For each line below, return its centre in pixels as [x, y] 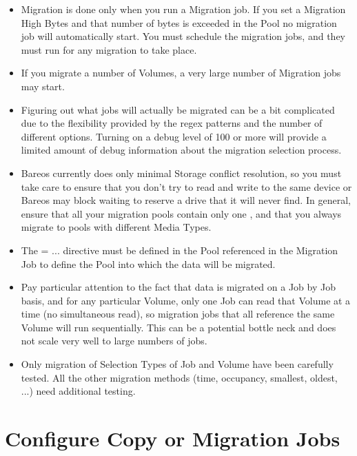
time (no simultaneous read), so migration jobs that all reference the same [178, 314]
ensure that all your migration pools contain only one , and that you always [181, 213]
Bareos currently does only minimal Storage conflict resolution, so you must [181, 173]
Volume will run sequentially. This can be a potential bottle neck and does [178, 327]
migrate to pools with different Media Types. [116, 227]
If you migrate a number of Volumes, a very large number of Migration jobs [181, 73]
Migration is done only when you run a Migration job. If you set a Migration [183, 9]
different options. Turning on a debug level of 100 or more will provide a [174, 136]
